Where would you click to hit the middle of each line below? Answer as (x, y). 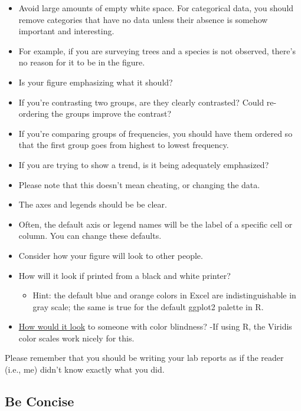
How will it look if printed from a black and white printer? (125, 275)
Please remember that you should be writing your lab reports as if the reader (144, 358)
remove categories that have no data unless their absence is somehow (143, 19)
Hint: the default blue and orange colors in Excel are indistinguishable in (164, 295)
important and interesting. (66, 31)
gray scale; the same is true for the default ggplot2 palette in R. (148, 306)
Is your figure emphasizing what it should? (96, 82)
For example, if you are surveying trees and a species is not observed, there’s (157, 50)
